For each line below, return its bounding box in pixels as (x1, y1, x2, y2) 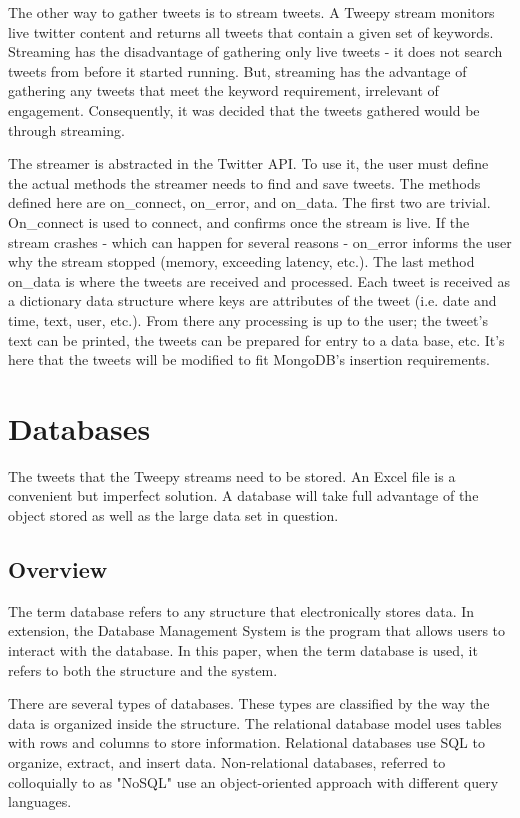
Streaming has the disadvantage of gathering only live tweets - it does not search (8, 41, 503, 62)
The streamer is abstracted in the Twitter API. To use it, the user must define (8, 153, 489, 174)
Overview (8, 553, 108, 584)
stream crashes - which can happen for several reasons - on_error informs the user (8, 231, 512, 252)
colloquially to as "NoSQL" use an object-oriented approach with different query (8, 771, 499, 792)
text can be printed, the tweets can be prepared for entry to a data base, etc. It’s (8, 329, 505, 350)
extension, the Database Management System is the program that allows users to (8, 620, 506, 641)
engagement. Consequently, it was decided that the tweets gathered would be (8, 99, 480, 120)
